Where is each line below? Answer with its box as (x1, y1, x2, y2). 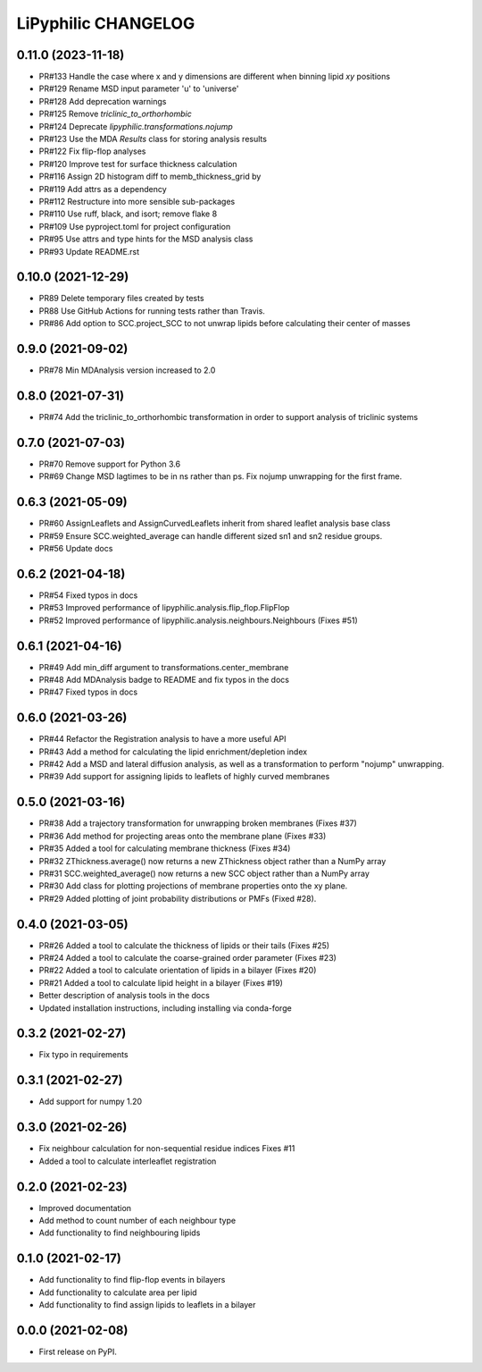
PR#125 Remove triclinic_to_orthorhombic (38, 108, 192, 120)
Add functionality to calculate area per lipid (38, 1287, 197, 1298)
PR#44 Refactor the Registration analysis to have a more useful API (38, 734, 287, 745)
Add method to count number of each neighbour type (38, 1215, 237, 1225)
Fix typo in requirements (38, 1049, 129, 1060)
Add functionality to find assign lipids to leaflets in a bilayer (38, 1300, 256, 1310)
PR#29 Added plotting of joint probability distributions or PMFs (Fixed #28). (38, 893, 317, 904)
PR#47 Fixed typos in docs (38, 686, 138, 697)
